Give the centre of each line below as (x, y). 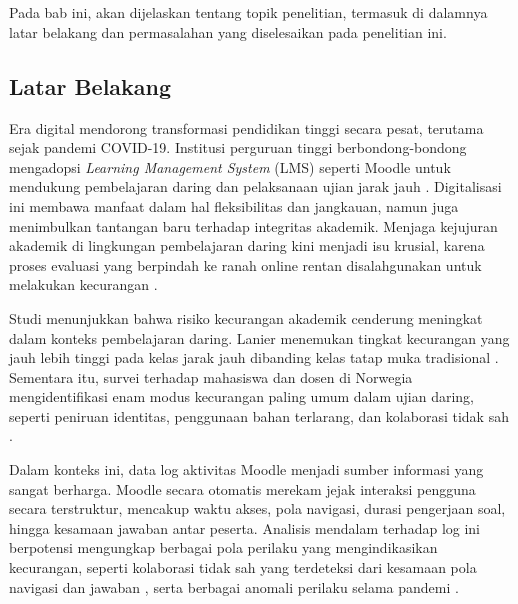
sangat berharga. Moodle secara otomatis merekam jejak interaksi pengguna (242, 488)
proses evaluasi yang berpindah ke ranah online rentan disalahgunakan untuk (245, 264)
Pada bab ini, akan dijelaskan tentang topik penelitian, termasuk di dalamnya (248, 12)
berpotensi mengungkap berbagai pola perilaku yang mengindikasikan (223, 547)
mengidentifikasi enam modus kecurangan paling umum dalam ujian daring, (242, 396)
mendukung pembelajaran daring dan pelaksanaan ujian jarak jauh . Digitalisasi (255, 186)
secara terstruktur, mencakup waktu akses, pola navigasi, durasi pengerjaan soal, (257, 508)
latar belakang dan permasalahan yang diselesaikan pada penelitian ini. (228, 31)
